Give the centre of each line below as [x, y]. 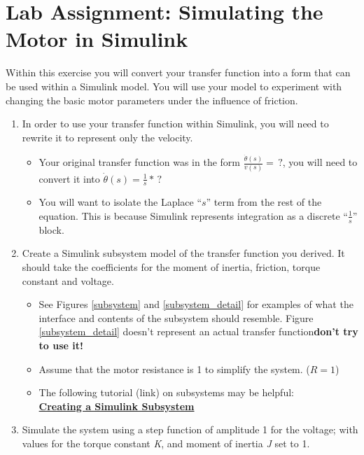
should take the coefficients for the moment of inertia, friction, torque [171, 266]
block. [51, 229]
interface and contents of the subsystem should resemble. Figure [176, 317]
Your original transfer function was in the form [139, 162]
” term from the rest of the [264, 202]
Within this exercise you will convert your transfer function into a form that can [178, 72]
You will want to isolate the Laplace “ [120, 202]
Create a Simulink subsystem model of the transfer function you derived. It [183, 253]
